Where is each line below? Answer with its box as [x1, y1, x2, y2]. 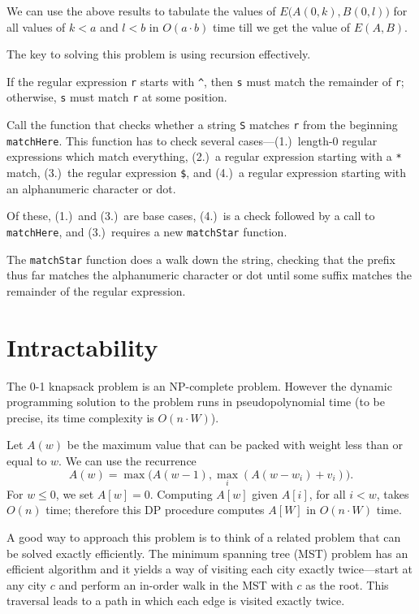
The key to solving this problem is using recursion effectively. [6, 45, 311, 63]
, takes [376, 485, 409, 502]
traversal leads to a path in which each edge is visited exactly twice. [6, 592, 345, 609]
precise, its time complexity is [6, 409, 154, 426]
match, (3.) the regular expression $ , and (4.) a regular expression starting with [6, 164, 407, 181]
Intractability [6, 330, 158, 363]
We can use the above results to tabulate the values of [6, 2, 276, 19]
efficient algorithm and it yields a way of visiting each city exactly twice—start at [6, 560, 413, 577]
